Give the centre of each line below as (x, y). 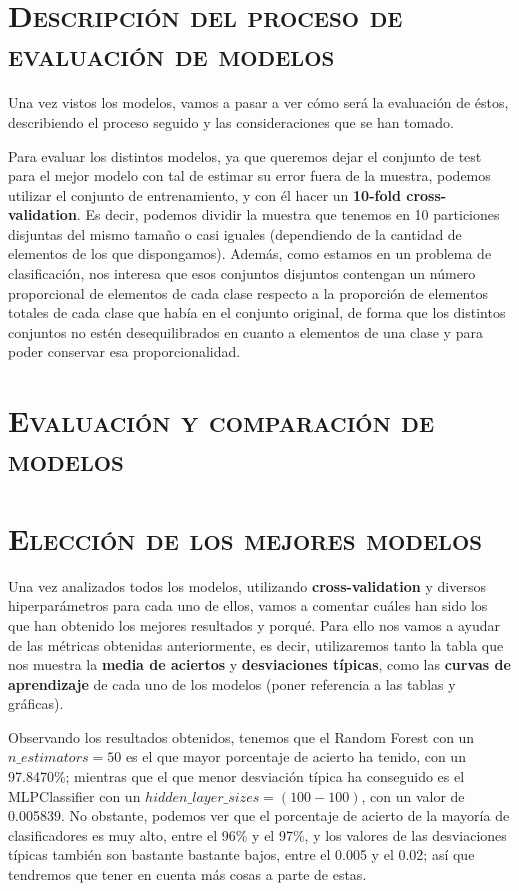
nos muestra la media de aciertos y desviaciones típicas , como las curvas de (259, 664)
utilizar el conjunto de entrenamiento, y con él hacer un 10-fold (204, 194)
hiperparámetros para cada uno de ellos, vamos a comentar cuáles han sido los (248, 605)
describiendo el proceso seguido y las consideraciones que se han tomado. (231, 121)
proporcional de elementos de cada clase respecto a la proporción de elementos (248, 292)
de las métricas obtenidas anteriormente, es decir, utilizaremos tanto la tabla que (256, 644)
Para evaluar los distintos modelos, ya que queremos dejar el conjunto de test (245, 155)
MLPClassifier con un (74, 795)
